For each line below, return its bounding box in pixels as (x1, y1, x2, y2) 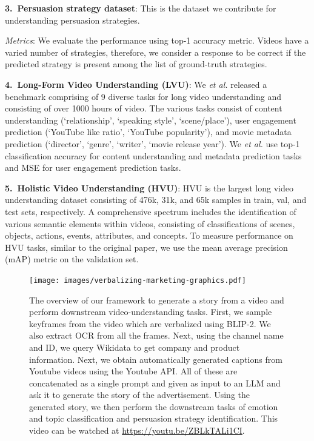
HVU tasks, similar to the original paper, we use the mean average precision (5, 240, 288, 253)
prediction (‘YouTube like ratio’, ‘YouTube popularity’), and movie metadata (5, 125, 292, 138)
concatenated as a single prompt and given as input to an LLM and (29, 376, 281, 389)
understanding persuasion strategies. (5, 13, 140, 26)
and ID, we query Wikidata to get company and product (29, 340, 240, 353)
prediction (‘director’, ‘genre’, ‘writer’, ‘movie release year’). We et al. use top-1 (5, 137, 300, 150)
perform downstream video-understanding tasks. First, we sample (29, 305, 272, 318)
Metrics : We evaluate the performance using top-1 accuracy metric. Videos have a (5, 34, 309, 47)
